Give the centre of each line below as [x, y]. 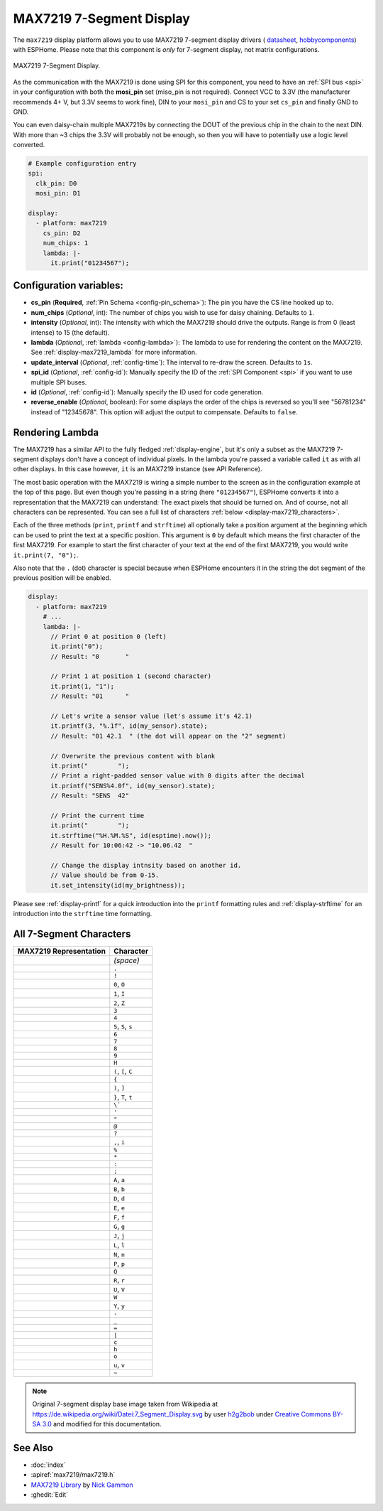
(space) [127, 960]
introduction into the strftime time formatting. [83, 914]
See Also [33, 1447]
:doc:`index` [48, 1465]
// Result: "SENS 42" [90, 796]
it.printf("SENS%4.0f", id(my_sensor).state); [133, 786]
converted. [29, 145]
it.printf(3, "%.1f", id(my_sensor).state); [129, 726]
